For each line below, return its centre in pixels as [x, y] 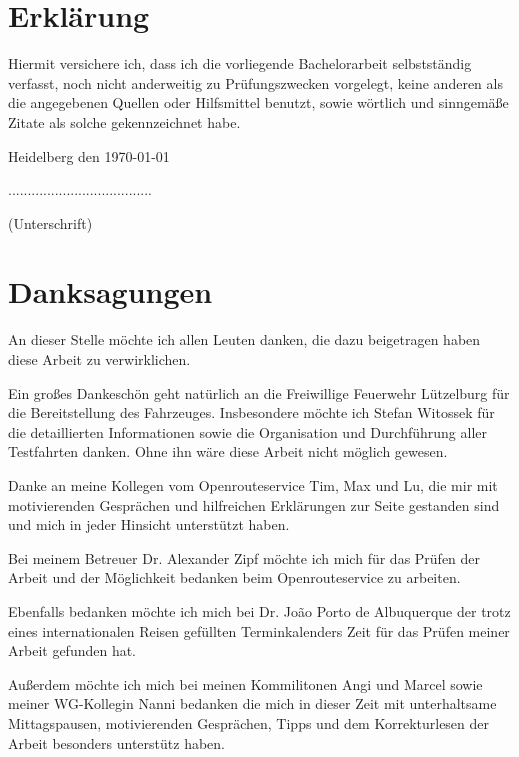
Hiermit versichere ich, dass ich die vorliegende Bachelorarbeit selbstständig [240, 63]
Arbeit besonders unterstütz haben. [116, 742]
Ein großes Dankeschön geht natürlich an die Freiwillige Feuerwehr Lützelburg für [259, 392]
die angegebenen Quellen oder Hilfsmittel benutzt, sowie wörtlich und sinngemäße [258, 102]
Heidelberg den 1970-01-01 [89, 155]
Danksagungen [110, 291]
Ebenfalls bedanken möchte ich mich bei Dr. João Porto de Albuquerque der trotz [259, 610]
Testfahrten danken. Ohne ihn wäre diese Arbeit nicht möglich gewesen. [228, 451]
